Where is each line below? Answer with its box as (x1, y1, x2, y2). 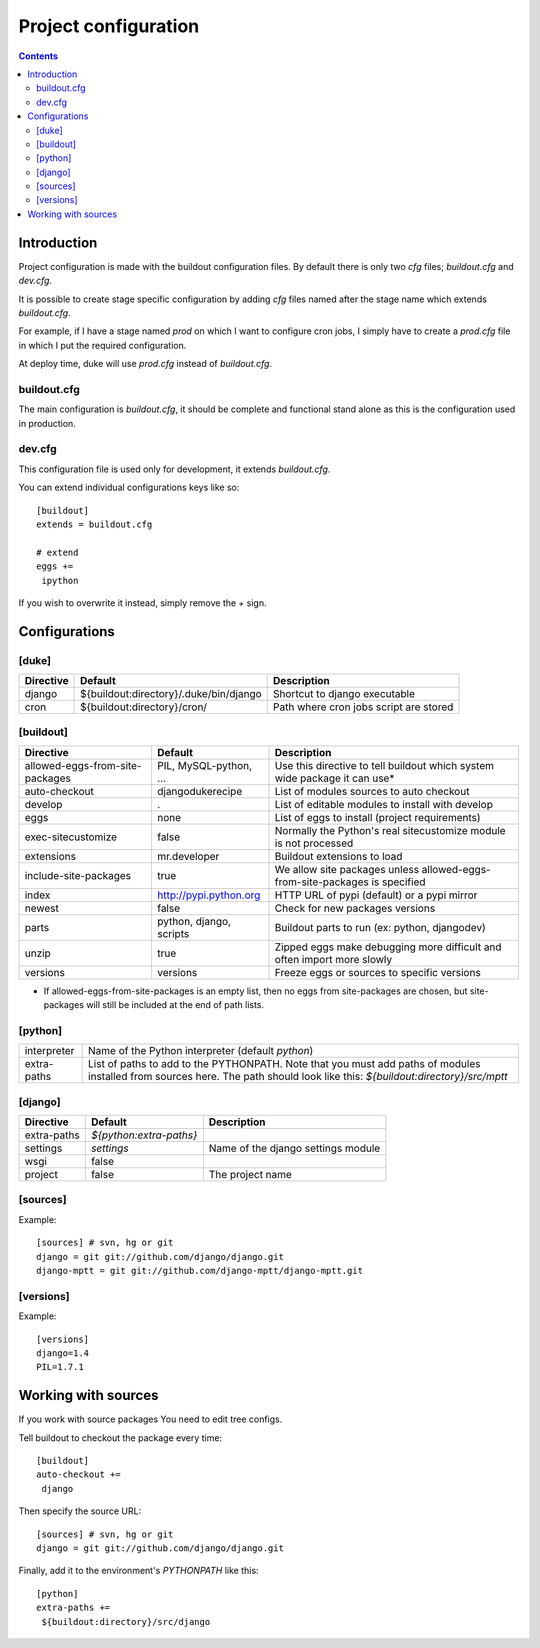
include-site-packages (24, 868, 132, 882)
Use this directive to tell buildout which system (274, 758, 495, 772)
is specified (371, 875, 426, 889)
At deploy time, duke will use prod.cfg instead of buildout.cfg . (18, 358, 273, 370)
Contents (18, 50, 59, 62)
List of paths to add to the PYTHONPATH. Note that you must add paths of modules (88, 1057, 481, 1071)
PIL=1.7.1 (36, 1361, 84, 1373)
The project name (208, 1168, 292, 1182)
